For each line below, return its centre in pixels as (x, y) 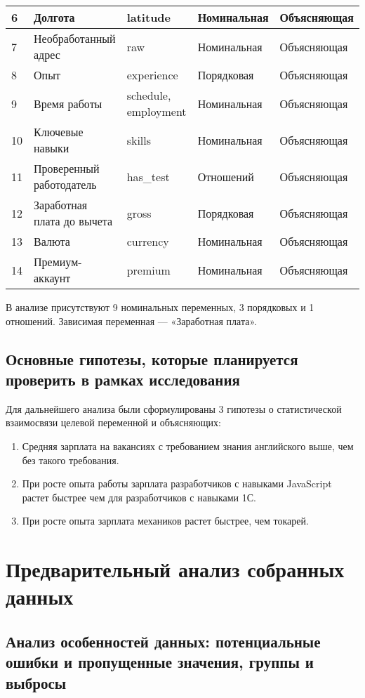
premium (148, 270)
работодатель (65, 184)
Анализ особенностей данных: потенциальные (163, 641)
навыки (52, 148)
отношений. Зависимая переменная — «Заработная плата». (131, 321)
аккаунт (52, 278)
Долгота (54, 17)
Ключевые (59, 132)
